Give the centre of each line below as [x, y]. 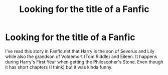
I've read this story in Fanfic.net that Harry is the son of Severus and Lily [80, 51]
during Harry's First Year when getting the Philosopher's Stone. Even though [84, 61]
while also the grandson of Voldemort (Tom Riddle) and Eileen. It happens [81, 56]
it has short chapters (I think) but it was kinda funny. [59, 67]
